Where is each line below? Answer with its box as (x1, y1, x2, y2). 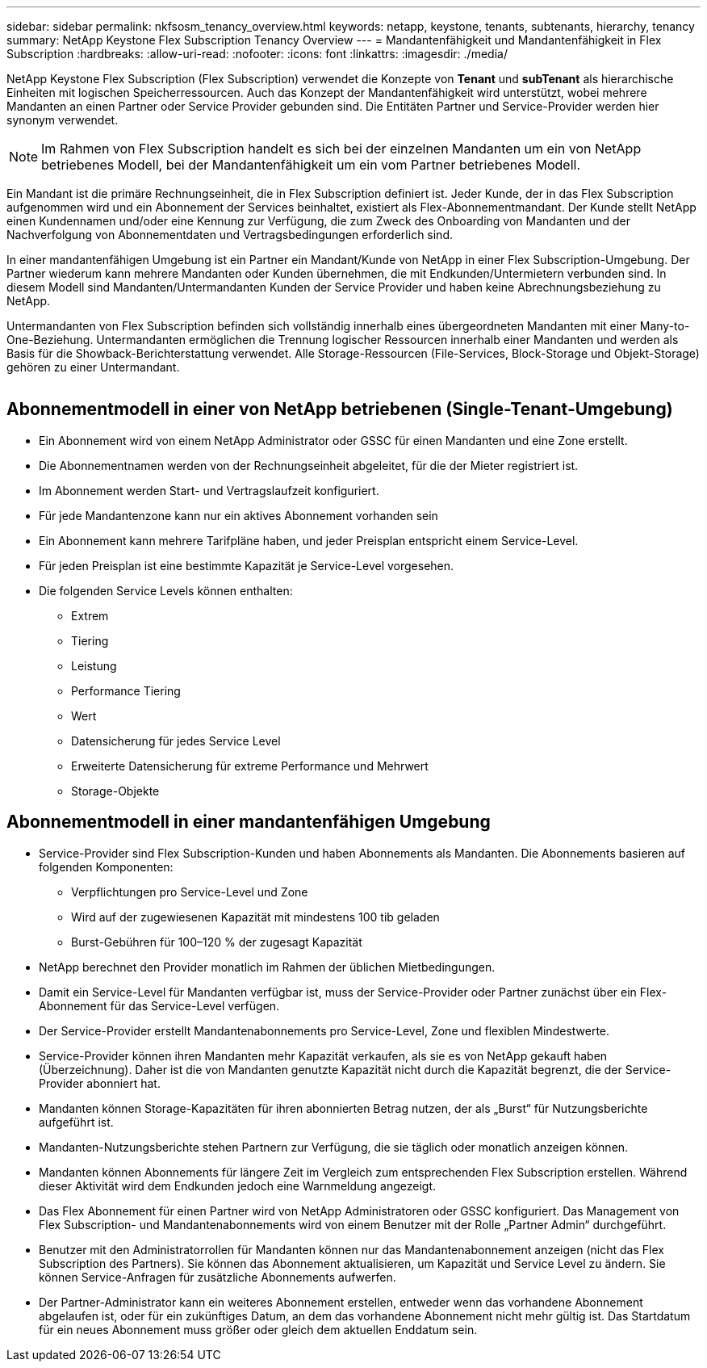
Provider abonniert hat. (39, 1076, 161, 1090)
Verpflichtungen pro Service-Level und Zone (71, 884, 308, 899)
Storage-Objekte (71, 783, 160, 798)
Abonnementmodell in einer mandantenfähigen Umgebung (6, 812, 491, 833)
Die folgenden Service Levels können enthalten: (39, 583, 293, 598)
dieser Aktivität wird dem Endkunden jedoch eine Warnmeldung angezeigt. (39, 1178, 437, 1193)
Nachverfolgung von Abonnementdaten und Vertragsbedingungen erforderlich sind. (6, 228, 453, 241)
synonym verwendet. (6, 113, 119, 127)
